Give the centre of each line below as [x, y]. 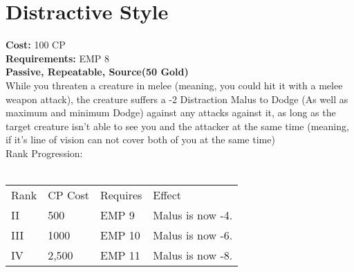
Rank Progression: [44, 153]
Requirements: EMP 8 [57, 58]
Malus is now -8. [193, 255]
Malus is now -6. [193, 235]
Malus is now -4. [193, 215]
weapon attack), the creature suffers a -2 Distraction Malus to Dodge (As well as [177, 99]
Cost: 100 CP [36, 45]
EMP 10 [120, 235]
